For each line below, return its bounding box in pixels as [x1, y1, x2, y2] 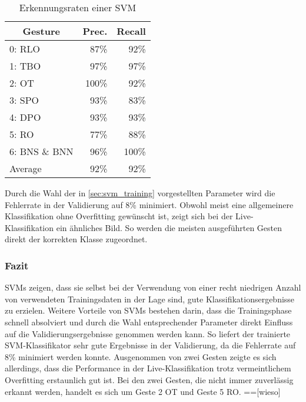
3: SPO [9, 93, 39, 107]
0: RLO [9, 42, 41, 55]
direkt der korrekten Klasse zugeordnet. [5, 233, 148, 245]
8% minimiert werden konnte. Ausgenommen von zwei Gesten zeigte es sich [5, 350, 277, 363]
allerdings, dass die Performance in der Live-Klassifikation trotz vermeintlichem [5, 362, 291, 374]
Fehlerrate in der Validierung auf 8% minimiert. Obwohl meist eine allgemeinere [5, 198, 294, 210]
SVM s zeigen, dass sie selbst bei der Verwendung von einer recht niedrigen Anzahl [5, 281, 301, 294]
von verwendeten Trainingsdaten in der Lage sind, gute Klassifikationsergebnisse [5, 292, 295, 305]
